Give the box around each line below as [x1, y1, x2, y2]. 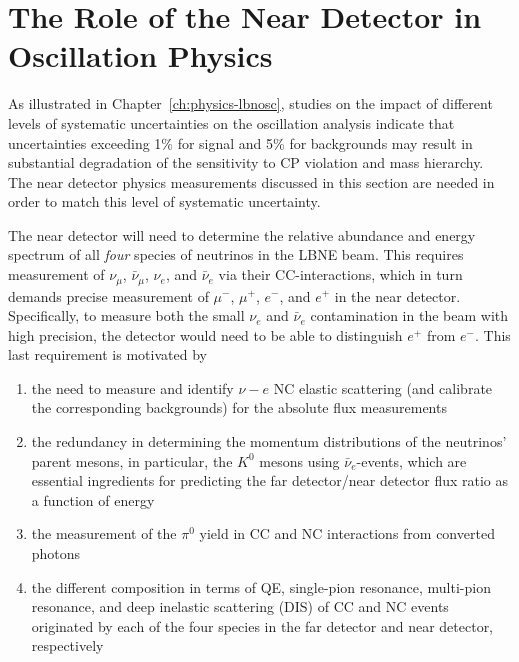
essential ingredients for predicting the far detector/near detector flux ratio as [31, 470, 509, 491]
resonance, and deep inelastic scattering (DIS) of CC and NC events [31, 596, 449, 617]
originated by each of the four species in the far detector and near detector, [31, 615, 494, 636]
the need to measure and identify [31, 377, 234, 398]
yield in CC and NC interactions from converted [199, 523, 495, 544]
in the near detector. [334, 285, 461, 306]
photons [31, 543, 81, 564]
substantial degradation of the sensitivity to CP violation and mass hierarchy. [8, 152, 484, 173]
